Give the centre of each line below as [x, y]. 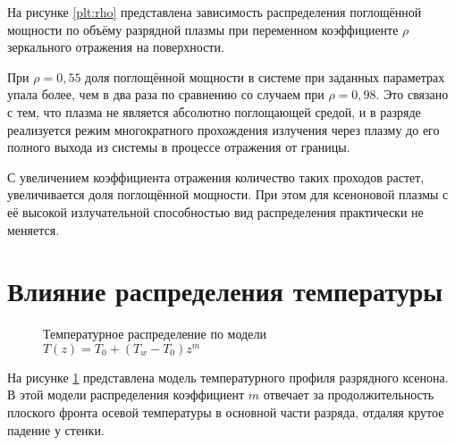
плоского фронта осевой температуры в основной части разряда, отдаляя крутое [226, 412]
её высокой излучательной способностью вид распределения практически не [215, 211]
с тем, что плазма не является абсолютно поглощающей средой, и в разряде [214, 111]
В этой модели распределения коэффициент [126, 395]
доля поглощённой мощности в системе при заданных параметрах [265, 76]
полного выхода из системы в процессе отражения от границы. [179, 147]
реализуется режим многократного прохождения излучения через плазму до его [223, 129]
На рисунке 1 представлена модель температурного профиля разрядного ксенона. [228, 377]
